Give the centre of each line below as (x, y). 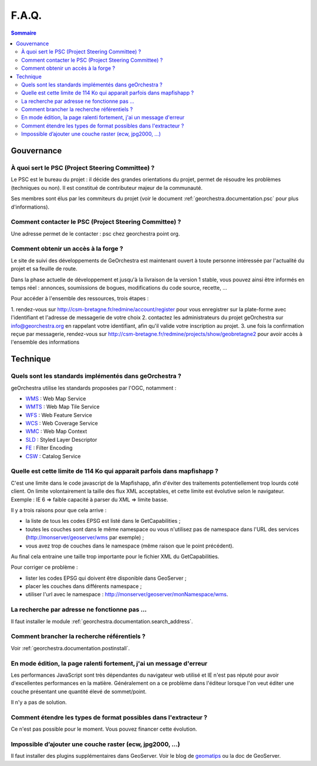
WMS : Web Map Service (56, 398)
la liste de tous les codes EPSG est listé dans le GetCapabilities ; (103, 521)
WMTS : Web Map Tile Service (63, 407)
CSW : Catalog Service (53, 456)
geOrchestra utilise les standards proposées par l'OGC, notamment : (94, 388)
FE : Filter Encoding (49, 448)
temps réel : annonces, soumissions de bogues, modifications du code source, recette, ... (119, 288)
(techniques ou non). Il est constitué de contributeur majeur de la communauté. (107, 187)
